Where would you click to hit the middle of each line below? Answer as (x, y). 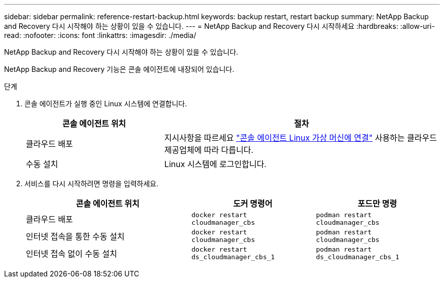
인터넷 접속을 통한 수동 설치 (75, 236)
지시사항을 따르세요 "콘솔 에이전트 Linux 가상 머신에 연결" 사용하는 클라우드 (301, 138)
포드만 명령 (377, 204)
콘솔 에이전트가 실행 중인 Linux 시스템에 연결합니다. (106, 104)
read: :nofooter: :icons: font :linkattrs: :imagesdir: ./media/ (100, 35)
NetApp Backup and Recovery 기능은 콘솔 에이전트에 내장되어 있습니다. (119, 69)
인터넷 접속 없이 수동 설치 (71, 254)
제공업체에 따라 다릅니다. (209, 150)
